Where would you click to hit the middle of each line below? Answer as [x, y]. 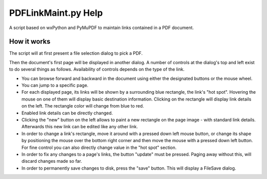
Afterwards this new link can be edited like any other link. [80, 127]
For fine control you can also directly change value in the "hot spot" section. [99, 147]
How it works [30, 42]
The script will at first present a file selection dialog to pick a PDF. [76, 53]
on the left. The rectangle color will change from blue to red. [83, 106]
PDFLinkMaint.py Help [56, 13]
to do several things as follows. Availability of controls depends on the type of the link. [97, 70]
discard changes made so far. [52, 161]
